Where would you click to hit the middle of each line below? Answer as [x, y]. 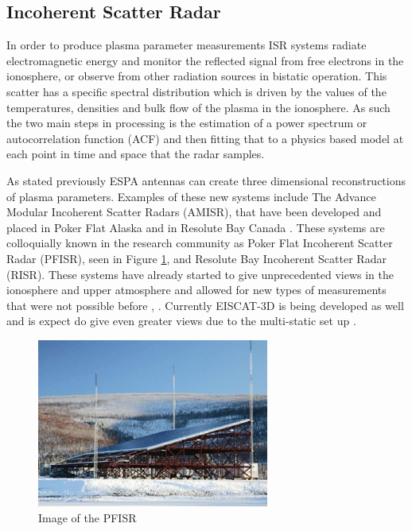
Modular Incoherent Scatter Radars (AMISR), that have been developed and [194, 212]
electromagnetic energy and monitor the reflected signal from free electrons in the [205, 60]
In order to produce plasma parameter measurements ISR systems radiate [187, 45]
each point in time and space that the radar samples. [136, 154]
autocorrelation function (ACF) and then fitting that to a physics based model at [205, 138]
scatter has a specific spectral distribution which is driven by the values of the [196, 91]
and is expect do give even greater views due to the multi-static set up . [181, 321]
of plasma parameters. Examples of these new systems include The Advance [191, 196]
